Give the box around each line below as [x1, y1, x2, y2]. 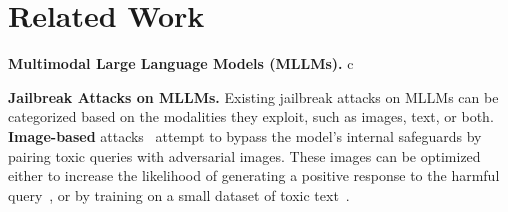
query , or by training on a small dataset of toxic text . [8, 184, 350, 205]
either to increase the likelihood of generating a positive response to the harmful [8, 165, 500, 186]
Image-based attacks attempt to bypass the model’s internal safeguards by [8, 125, 482, 146]
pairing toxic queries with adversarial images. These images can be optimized [8, 145, 481, 166]
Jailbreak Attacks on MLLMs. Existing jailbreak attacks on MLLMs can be [8, 86, 499, 107]
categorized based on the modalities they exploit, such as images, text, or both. [8, 106, 494, 127]
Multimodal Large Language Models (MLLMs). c [8, 53, 354, 74]
